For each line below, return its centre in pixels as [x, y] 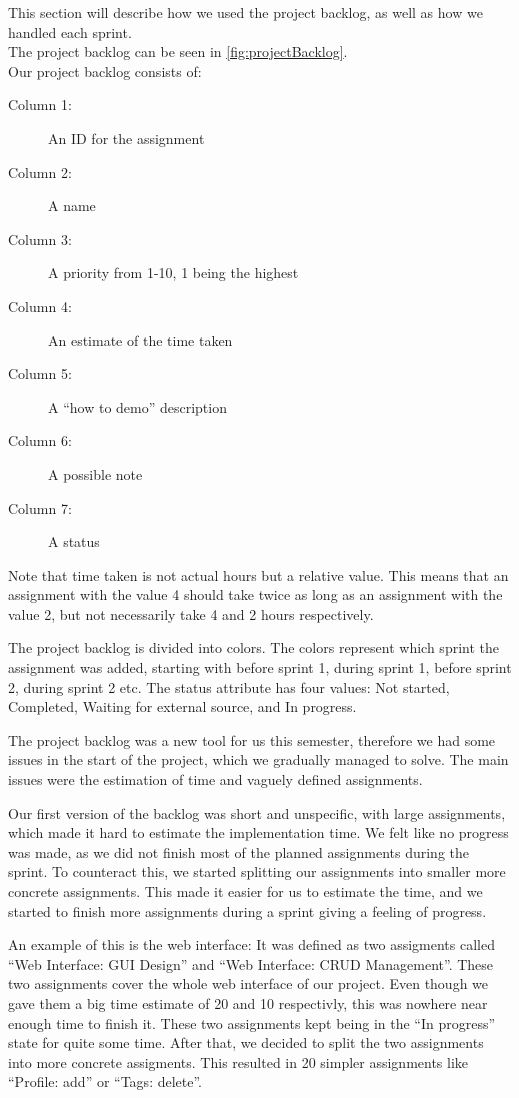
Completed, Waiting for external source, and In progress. [182, 706]
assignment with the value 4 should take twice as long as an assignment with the [255, 594]
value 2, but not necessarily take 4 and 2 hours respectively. [191, 613]
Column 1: [40, 104]
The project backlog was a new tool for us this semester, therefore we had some [252, 739]
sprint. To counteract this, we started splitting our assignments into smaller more [257, 871]
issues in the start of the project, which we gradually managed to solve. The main [258, 759]
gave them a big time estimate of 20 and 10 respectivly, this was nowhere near [248, 1002]
